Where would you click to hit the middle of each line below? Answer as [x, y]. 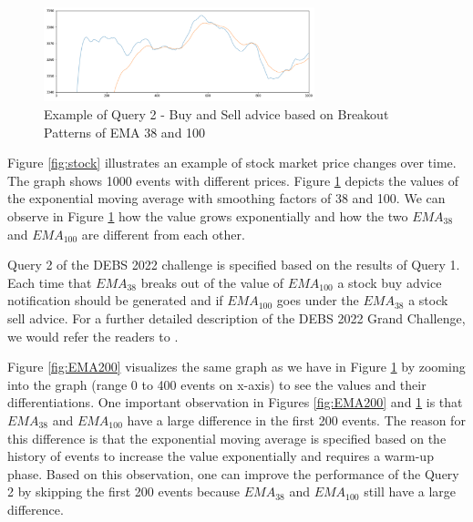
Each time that [50, 282]
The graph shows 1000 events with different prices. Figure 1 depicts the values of [233, 180]
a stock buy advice [390, 282]
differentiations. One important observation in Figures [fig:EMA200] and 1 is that [235, 402]
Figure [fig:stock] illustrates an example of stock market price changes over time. [232, 163]
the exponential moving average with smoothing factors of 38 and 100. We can [226, 198]
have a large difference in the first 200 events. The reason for [296, 420]
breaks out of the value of [212, 282]
